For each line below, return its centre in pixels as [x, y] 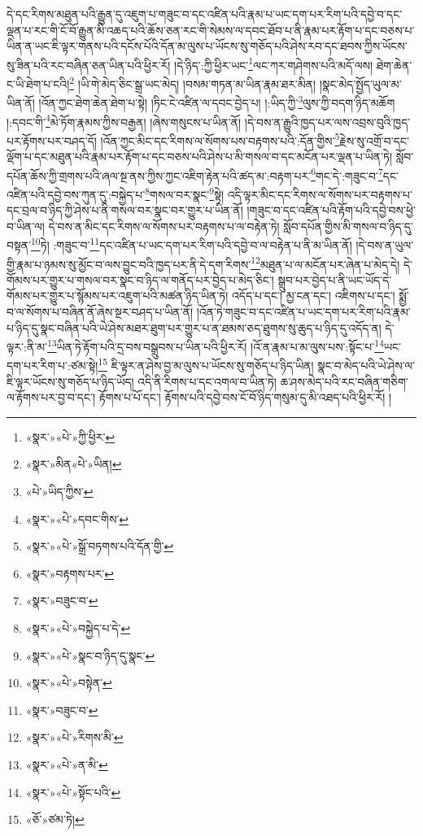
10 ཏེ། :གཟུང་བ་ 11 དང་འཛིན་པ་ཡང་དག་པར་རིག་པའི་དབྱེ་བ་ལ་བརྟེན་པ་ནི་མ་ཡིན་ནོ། [192, 244]
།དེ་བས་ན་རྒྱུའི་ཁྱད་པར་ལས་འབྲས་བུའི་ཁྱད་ [327, 122]
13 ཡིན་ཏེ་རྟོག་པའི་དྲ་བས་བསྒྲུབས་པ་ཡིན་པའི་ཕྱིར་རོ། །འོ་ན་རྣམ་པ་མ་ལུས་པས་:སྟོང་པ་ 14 [215, 345]
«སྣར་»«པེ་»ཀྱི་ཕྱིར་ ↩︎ [70, 436]
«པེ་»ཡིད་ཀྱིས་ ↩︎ [59, 492]
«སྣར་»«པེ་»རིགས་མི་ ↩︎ [74, 737]
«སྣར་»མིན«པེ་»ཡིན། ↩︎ [74, 464]
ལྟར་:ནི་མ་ [27, 346]
